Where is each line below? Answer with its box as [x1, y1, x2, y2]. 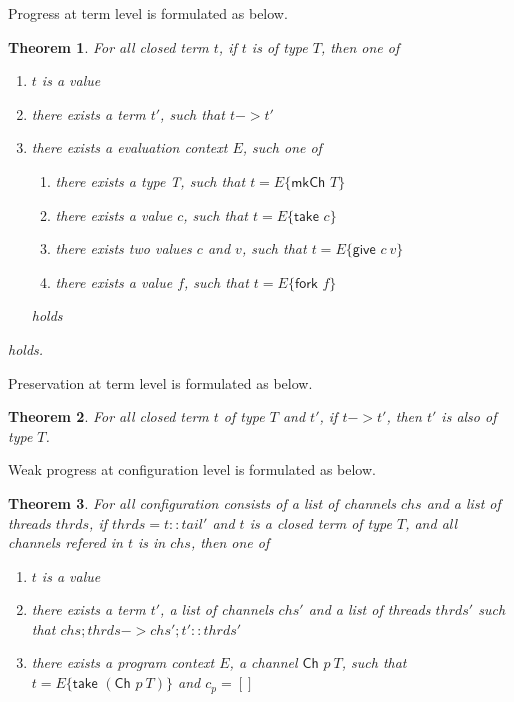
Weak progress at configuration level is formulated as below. [8, 459, 376, 480]
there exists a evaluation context [31, 137, 228, 158]
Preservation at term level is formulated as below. [8, 372, 313, 393]
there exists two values [55, 238, 192, 259]
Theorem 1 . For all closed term [8, 36, 209, 57]
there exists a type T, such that [55, 170, 246, 191]
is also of [441, 406, 497, 427]
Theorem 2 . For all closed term [8, 406, 209, 427]
